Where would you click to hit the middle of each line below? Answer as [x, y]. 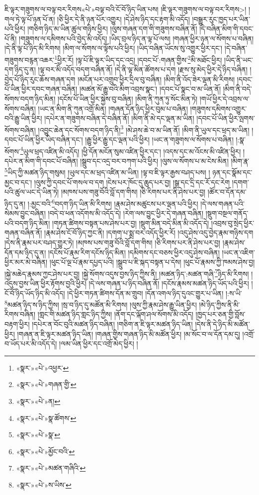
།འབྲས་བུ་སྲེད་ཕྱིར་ [233, 223]
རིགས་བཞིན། [20, 314]
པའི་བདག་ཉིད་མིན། [27, 223]
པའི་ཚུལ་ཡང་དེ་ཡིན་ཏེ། [32, 192]
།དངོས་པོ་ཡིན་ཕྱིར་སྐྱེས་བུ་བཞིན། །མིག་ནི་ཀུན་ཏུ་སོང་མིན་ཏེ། [128, 99]
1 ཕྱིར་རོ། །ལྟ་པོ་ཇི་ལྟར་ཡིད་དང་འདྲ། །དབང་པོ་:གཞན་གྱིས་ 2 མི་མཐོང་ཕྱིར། [138, 59]
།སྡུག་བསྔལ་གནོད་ [227, 213]
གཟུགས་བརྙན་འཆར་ [30, 59]
